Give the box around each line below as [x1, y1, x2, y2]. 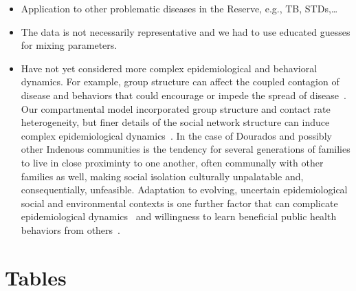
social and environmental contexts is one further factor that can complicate [21, 195, 338, 210]
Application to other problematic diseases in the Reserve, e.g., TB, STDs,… [21, 1, 338, 15]
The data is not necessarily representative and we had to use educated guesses [21, 24, 351, 39]
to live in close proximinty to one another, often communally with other [21, 155, 324, 169]
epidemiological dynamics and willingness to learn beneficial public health [21, 209, 337, 224]
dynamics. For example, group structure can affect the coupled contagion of [21, 74, 340, 89]
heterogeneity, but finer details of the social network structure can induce [21, 115, 330, 129]
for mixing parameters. [21, 38, 118, 52]
